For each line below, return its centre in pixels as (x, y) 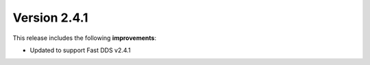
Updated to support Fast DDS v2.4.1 (80, 50)
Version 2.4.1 (50, 18)
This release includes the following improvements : (85, 38)
